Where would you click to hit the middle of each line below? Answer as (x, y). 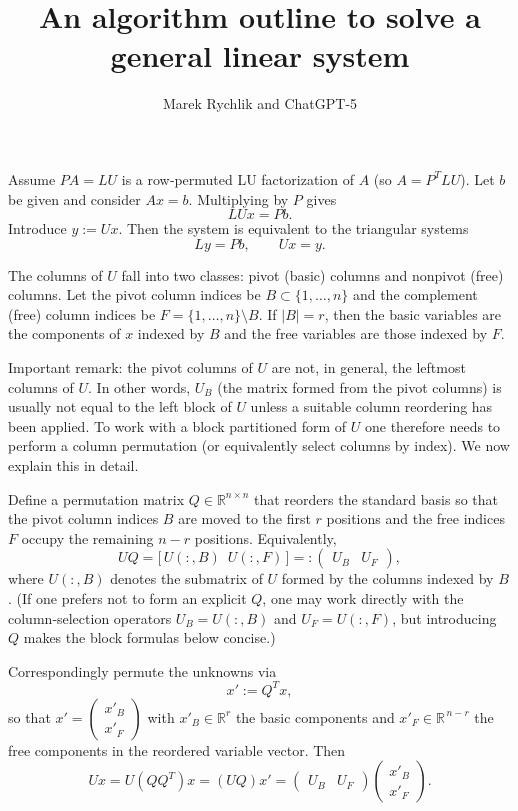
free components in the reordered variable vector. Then (177, 749)
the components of (64, 333)
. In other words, (139, 386)
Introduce (37, 228)
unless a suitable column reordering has (371, 406)
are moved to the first (244, 518)
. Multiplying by (238, 198)
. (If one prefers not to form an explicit (127, 598)
